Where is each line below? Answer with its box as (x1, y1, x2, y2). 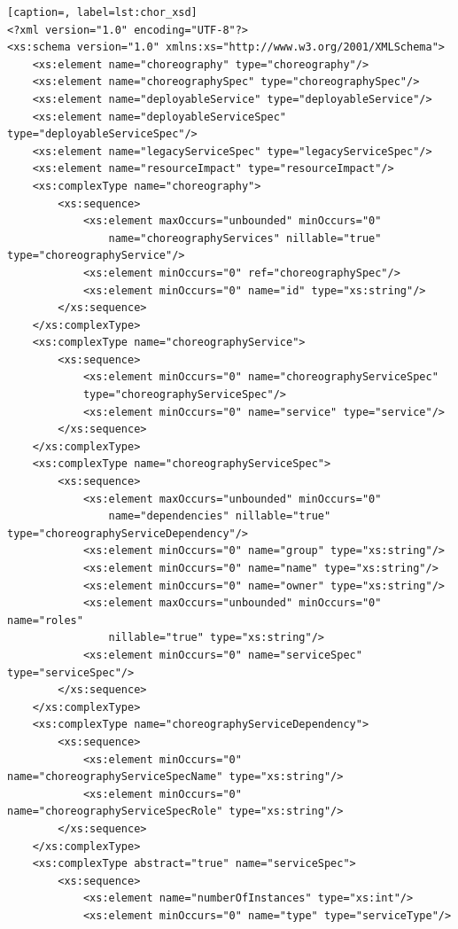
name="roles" (7, 613, 83, 627)
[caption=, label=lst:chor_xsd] (7, 6, 198, 19)
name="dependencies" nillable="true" (108, 510, 331, 523)
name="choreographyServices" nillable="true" (108, 231, 382, 245)
